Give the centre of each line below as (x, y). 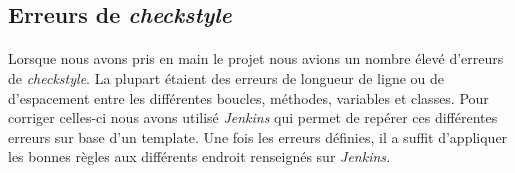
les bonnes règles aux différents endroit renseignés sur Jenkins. (199, 156)
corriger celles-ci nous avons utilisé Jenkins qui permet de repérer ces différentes (253, 117)
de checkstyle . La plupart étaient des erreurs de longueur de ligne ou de (226, 77)
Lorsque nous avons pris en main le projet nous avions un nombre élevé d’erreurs (256, 58)
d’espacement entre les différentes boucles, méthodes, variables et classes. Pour (248, 97)
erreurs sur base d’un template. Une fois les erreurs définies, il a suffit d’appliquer (258, 136)
